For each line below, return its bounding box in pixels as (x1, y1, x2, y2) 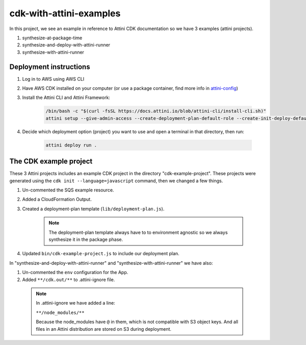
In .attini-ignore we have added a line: (36, 300, 115, 306)
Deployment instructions (9, 62, 90, 71)
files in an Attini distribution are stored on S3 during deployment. (36, 326, 172, 332)
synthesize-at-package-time (22, 35, 83, 41)
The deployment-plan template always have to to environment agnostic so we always (48, 229, 228, 235)
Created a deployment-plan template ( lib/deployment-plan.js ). (22, 206, 165, 212)
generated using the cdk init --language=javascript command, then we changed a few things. (9, 178, 223, 184)
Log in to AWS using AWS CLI (22, 76, 85, 82)
